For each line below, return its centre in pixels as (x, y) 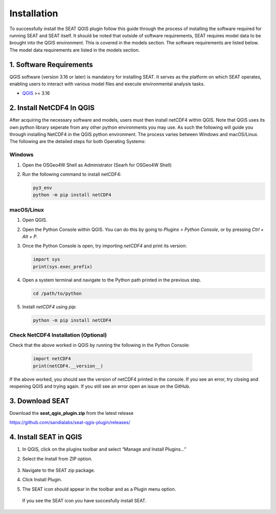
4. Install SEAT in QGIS (46, 437)
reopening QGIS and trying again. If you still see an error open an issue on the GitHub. (100, 386)
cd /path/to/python (57, 293)
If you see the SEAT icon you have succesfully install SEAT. (84, 501)
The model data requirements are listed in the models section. (75, 50)
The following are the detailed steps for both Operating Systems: (77, 142)
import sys (47, 260)
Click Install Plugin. (42, 480)
